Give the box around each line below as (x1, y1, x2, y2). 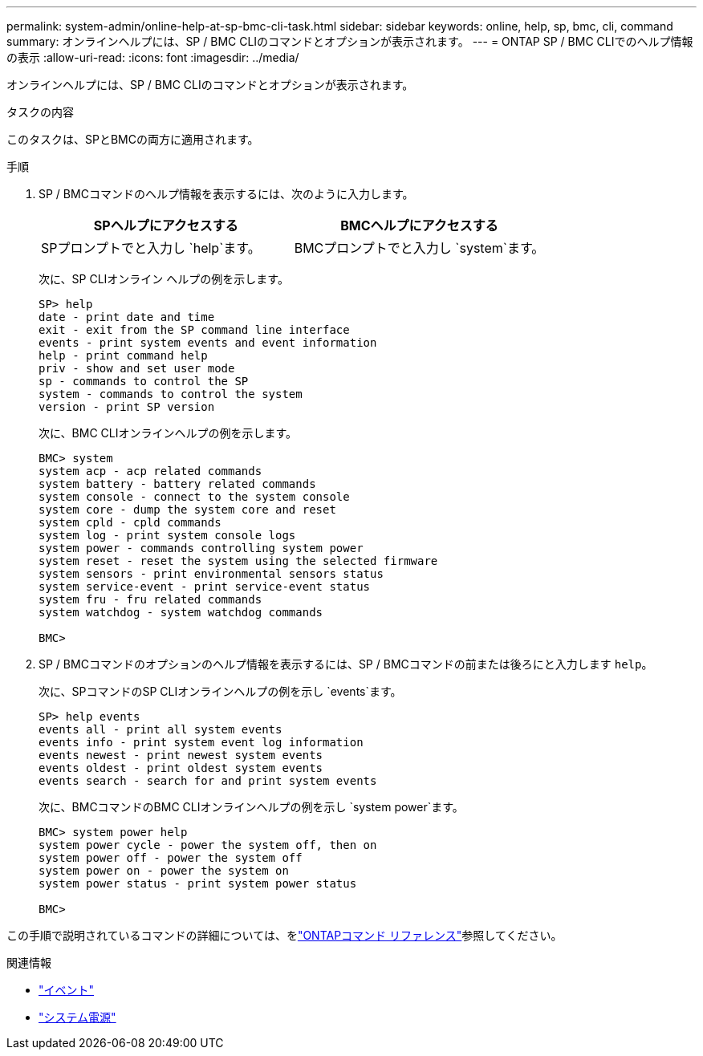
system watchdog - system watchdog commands (39, 606, 323, 619)
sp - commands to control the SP (39, 375, 249, 388)
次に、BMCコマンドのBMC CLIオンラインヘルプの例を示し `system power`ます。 (39, 800, 464, 814)
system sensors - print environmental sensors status (39, 567, 384, 580)
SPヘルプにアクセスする (93, 217, 238, 234)
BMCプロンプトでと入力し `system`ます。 (294, 240, 545, 256)
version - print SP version (39, 400, 215, 413)
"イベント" (39, 983, 95, 997)
